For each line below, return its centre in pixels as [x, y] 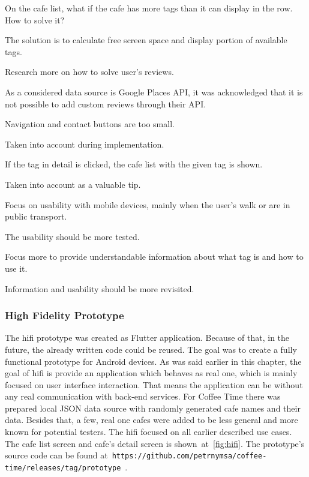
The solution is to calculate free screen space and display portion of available [146, 40]
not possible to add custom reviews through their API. [106, 103]
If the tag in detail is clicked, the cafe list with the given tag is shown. [134, 164]
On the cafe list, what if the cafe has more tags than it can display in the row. [149, 8]
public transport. [36, 216]
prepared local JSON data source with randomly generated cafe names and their [153, 408]
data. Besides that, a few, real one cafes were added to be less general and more [151, 420]
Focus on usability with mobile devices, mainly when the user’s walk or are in [148, 204]
